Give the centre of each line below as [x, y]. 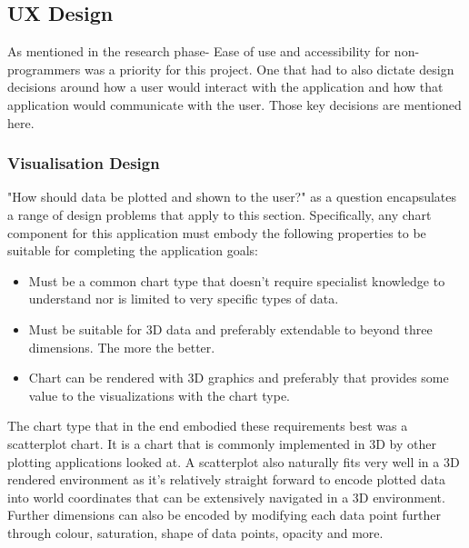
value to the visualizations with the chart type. [159, 395]
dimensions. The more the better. [122, 347]
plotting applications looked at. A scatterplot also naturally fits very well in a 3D [234, 461]
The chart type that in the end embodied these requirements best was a [208, 426]
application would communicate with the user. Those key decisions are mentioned [234, 104]
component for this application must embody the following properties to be [217, 232]
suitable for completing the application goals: [133, 250]
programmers [44, 69]
